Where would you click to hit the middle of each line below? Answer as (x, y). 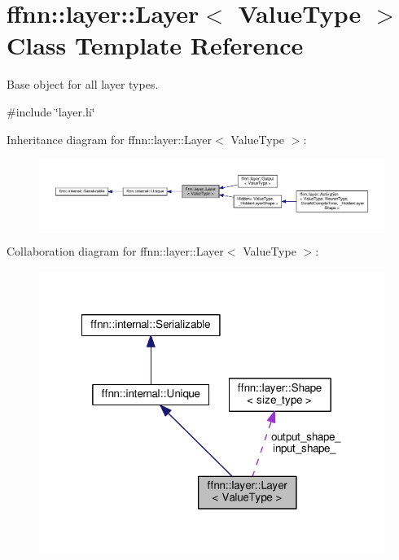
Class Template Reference (155, 45)
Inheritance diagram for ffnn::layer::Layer (110, 139)
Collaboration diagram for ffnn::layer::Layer (115, 251)
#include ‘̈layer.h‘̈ (51, 111)
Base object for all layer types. (83, 84)
